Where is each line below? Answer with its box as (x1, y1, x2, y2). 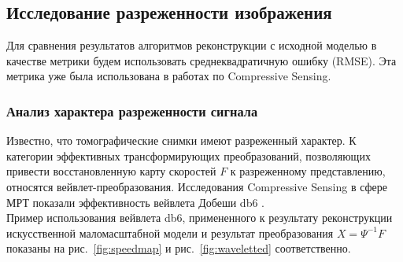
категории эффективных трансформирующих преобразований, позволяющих (6, 147, 371, 164)
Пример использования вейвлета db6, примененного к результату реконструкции (6, 209, 393, 226)
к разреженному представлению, (230, 163, 386, 179)
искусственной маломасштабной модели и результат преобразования (6, 224, 334, 241)
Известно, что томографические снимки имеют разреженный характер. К (6, 132, 357, 149)
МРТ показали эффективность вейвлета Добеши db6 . (6, 194, 264, 210)
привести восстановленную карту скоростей (6, 163, 216, 179)
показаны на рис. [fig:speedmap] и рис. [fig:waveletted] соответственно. (6, 240, 351, 256)
